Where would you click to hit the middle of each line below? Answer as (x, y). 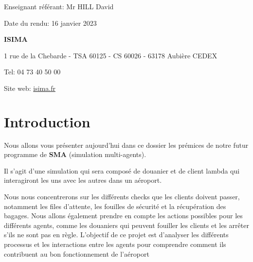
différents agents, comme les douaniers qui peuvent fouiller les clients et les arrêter (126, 225)
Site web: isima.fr (30, 88)
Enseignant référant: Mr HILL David (59, 6)
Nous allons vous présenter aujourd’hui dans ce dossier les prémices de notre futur (126, 145)
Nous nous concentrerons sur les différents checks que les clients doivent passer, (122, 197)
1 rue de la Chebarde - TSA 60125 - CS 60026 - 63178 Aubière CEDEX (111, 55)
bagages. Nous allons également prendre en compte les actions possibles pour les (123, 216)
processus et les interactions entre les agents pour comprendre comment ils (115, 244)
